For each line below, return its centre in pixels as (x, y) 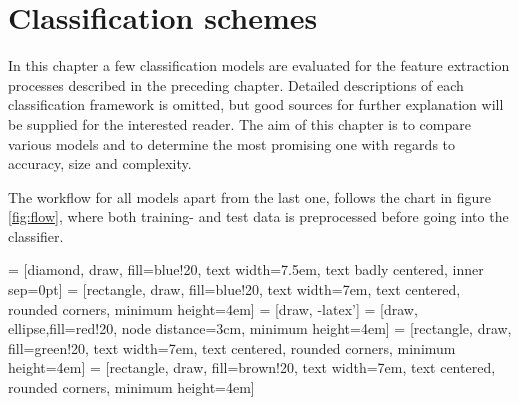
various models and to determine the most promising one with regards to (232, 143)
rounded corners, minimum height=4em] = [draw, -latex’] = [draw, (213, 308)
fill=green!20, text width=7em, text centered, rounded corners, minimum (232, 347)
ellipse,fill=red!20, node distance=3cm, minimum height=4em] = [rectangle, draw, (260, 328)
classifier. (36, 235)
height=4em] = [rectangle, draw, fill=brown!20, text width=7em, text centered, (252, 367)
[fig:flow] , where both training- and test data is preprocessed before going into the (258, 216)
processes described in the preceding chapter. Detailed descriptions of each (236, 84)
